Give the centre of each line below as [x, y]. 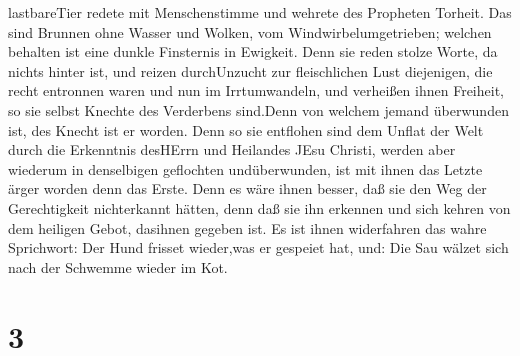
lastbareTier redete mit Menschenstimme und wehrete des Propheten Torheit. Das [260, 12]
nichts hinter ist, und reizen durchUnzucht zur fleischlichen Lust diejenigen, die [250, 70]
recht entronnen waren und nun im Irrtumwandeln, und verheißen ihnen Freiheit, [256, 90]
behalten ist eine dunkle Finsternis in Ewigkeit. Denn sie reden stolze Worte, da [253, 51]
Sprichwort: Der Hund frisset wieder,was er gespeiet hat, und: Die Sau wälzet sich [258, 247]
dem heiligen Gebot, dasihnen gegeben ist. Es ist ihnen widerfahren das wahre [247, 227]
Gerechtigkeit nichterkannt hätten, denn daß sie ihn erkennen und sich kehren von [259, 207]
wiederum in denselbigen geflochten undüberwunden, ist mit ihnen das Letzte [245, 168]
